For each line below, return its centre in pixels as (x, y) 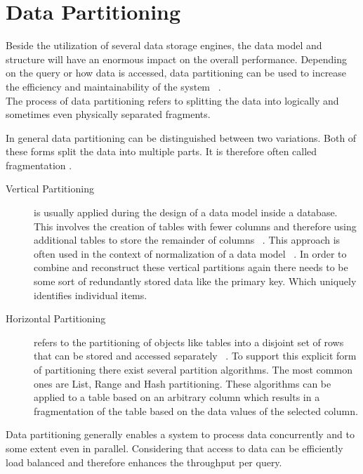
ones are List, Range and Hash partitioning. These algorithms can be (183, 383)
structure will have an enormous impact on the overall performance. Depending (176, 59)
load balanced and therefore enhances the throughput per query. (144, 462)
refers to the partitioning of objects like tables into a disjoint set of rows (189, 342)
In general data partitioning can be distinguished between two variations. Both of (181, 137)
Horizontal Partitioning (56, 318)
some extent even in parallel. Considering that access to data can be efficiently (174, 448)
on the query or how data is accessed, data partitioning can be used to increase (176, 73)
